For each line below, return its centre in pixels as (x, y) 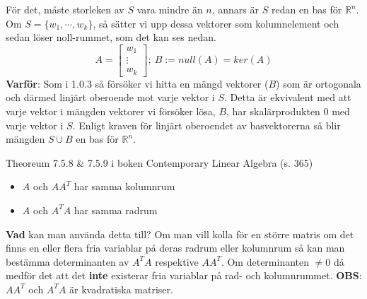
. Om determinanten (265, 261)
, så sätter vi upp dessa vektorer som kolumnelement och (216, 23)
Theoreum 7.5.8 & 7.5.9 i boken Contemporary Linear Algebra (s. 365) (159, 162)
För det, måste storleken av (65, 9)
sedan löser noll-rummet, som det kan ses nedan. (111, 37)
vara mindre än (170, 9)
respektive (177, 261)
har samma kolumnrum (124, 186)
